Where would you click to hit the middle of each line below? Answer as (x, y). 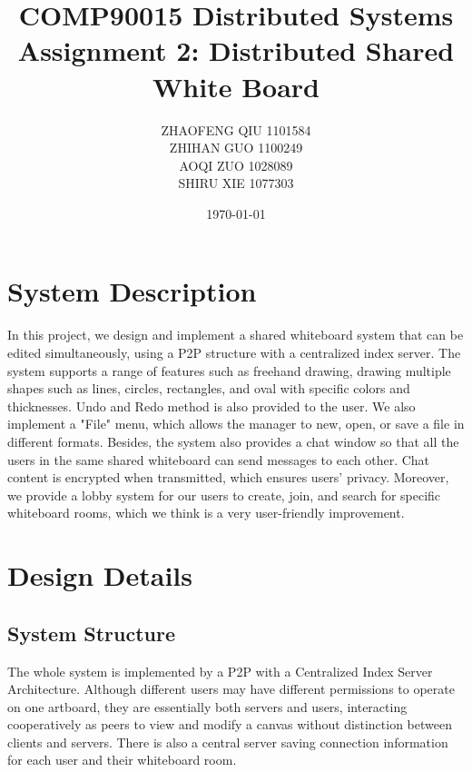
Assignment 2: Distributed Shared (236, 50)
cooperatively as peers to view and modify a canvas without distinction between (230, 724)
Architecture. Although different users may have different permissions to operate (231, 689)
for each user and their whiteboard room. (122, 760)
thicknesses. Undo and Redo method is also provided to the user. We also (211, 406)
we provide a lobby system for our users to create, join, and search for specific (224, 495)
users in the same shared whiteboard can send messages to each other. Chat (219, 459)
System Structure (92, 633)
